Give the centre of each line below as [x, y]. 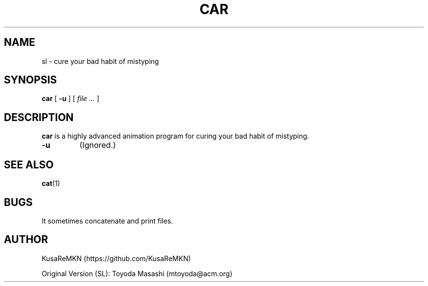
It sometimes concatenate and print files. [107, 221]
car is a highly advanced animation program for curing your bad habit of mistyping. [175, 136]
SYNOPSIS [31, 80]
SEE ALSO [29, 164]
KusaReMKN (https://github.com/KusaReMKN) [116, 258]
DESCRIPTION [39, 117]
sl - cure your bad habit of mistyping [100, 61]
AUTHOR [26, 240]
